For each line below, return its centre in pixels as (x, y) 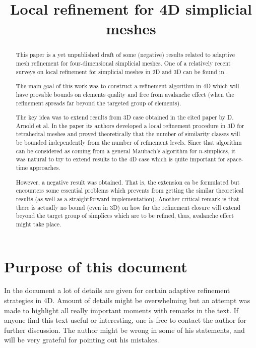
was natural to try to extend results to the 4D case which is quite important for (120, 159)
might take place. (39, 224)
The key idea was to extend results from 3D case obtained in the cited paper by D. (125, 117)
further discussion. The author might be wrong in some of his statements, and (124, 330)
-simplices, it (219, 151)
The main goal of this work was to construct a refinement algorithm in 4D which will (127, 86)
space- (235, 159)
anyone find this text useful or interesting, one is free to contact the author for (125, 320)
